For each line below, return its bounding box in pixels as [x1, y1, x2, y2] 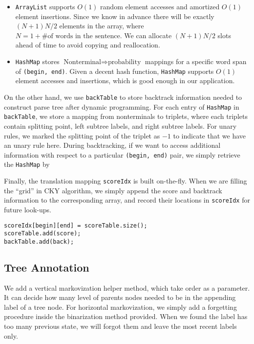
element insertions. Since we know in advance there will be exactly [15, 11, 214, 21]
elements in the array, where [59, 21, 144, 31]
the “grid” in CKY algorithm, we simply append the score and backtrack [4, 185, 222, 195]
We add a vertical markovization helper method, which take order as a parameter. [4, 282, 250, 293]
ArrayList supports [15, 1, 75, 11]
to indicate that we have [173, 130, 246, 140]
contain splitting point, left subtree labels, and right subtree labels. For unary [4, 120, 237, 131]
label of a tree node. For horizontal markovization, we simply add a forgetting [4, 301, 237, 312]
